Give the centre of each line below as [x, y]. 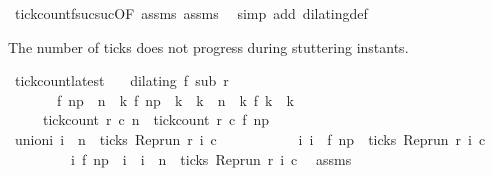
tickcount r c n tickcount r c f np [156, 119]
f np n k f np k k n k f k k [175, 99]
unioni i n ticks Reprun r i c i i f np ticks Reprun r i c [250, 138]
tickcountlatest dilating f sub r [121, 80]
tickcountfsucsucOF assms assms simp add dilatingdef [191, 13]
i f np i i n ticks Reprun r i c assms [211, 158]
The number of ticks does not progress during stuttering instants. [208, 46]
